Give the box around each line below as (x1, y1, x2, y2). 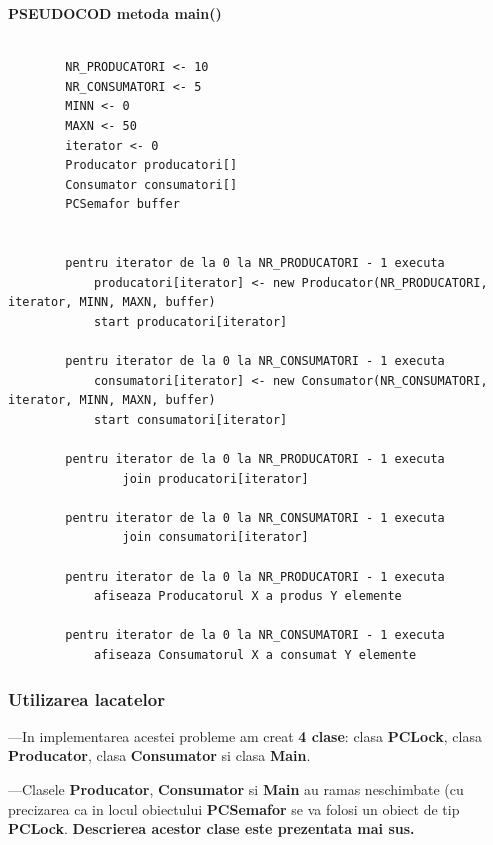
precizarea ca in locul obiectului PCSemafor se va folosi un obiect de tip (8, 798, 460, 819)
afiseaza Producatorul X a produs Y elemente (93, 589, 402, 604)
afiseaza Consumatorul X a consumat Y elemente (93, 648, 417, 662)
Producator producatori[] (65, 158, 238, 173)
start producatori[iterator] (93, 314, 288, 329)
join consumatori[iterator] (122, 530, 309, 545)
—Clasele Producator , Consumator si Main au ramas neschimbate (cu (8, 779, 464, 799)
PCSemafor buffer (65, 197, 180, 212)
